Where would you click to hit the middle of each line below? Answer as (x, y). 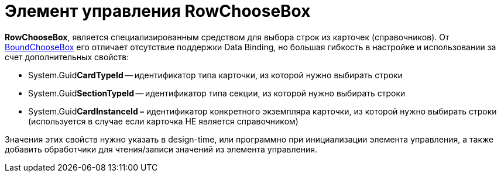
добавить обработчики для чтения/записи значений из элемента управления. (161, 149)
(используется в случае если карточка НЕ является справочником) (163, 121)
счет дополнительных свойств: (67, 57)
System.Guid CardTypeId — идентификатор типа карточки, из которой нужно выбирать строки (215, 75)
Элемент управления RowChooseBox (158, 11)
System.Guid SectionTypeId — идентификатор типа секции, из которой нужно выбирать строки (217, 93)
